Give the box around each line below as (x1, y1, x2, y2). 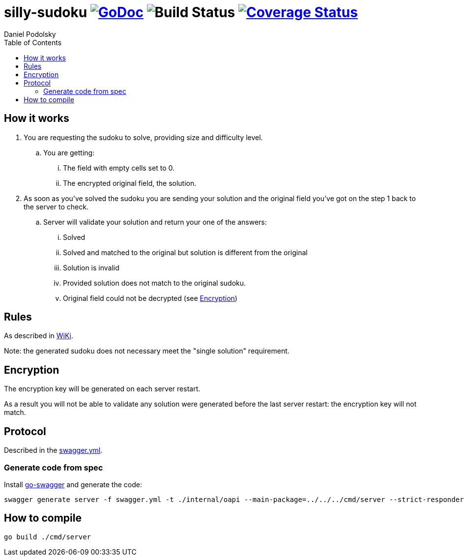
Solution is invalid (63, 263, 119, 272)
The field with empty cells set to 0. (63, 163, 174, 172)
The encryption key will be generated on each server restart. (4, 384, 201, 393)
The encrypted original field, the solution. (63, 178, 197, 187)
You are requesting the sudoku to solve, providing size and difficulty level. (24, 133, 263, 142)
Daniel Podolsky (4, 29, 56, 38)
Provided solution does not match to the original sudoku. (63, 278, 246, 287)
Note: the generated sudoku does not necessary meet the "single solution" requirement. (4, 347, 290, 355)
